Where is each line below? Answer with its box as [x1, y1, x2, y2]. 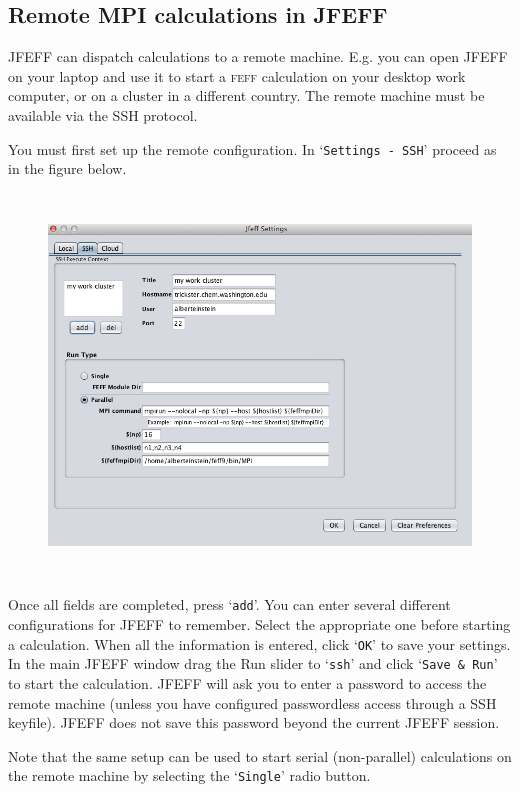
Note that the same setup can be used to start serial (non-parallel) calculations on [8, 745, 512, 766]
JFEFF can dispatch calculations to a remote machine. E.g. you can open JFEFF [8, 46, 508, 67]
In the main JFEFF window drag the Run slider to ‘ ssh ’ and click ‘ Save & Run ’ [8, 653, 498, 674]
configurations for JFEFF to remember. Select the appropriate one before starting [8, 614, 511, 635]
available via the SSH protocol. [8, 104, 198, 125]
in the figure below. [8, 158, 127, 179]
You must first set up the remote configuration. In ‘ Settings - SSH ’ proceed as [8, 138, 497, 159]
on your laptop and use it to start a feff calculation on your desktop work [8, 65, 466, 86]
